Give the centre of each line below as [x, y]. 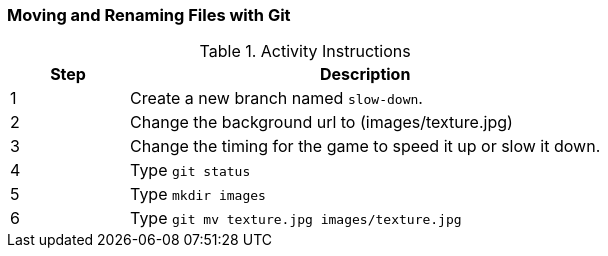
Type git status [190, 170]
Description [365, 74]
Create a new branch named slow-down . [276, 98]
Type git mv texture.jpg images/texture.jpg [296, 218]
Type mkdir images [198, 194]
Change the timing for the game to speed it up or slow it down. [365, 146]
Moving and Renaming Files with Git [149, 15]
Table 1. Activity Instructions [305, 51]
